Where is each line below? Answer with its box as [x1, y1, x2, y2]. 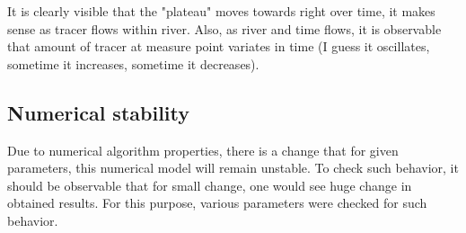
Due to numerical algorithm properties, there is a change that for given [7, 140, 399, 159]
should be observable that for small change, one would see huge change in [7, 175, 412, 194]
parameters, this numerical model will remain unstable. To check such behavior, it [7, 158, 459, 177]
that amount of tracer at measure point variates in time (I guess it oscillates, [7, 37, 430, 56]
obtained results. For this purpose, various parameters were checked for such [7, 193, 427, 212]
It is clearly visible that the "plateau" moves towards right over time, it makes [7, 2, 435, 20]
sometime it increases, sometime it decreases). [7, 54, 259, 73]
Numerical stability [7, 98, 190, 126]
